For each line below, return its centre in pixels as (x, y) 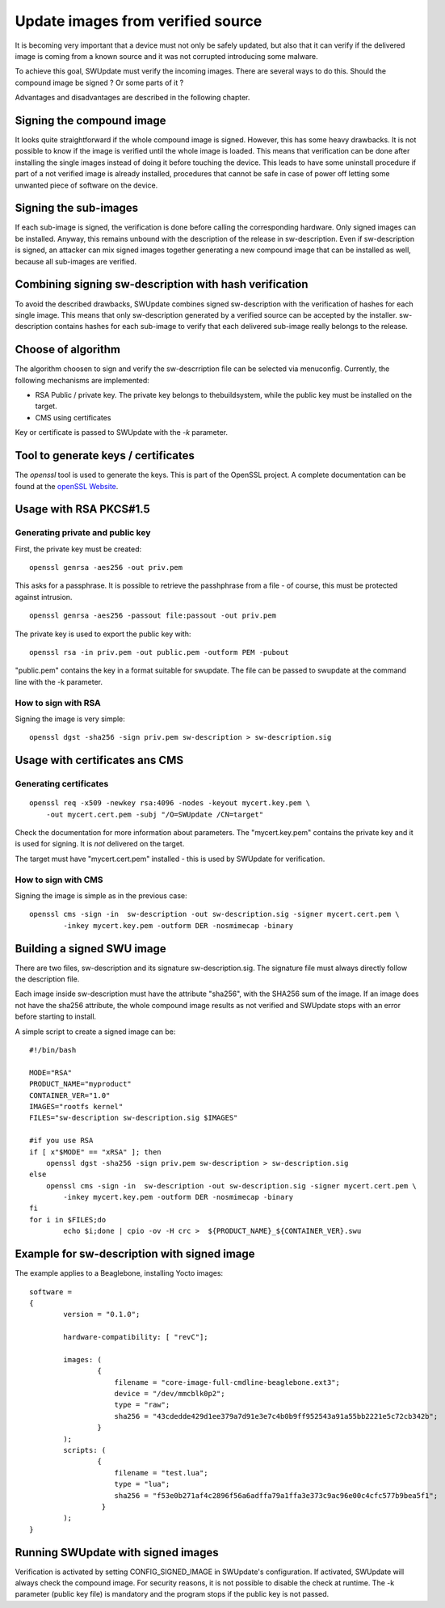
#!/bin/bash (53, 1050)
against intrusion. (44, 597)
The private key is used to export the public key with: (103, 634)
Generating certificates (62, 784)
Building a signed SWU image (90, 949)
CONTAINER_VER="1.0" (70, 1095)
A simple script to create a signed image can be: (95, 1032)
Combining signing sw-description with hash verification (162, 284)
